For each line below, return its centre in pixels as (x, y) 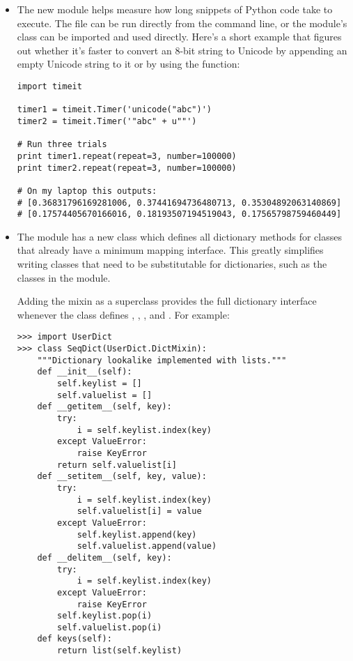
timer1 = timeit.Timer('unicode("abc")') (114, 110)
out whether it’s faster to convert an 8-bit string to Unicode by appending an (182, 50)
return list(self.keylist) (120, 651)
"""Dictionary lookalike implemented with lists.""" (162, 360)
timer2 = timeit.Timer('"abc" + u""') (107, 121)
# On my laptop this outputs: (87, 191)
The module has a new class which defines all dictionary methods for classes (179, 236)
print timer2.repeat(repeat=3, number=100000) (127, 168)
